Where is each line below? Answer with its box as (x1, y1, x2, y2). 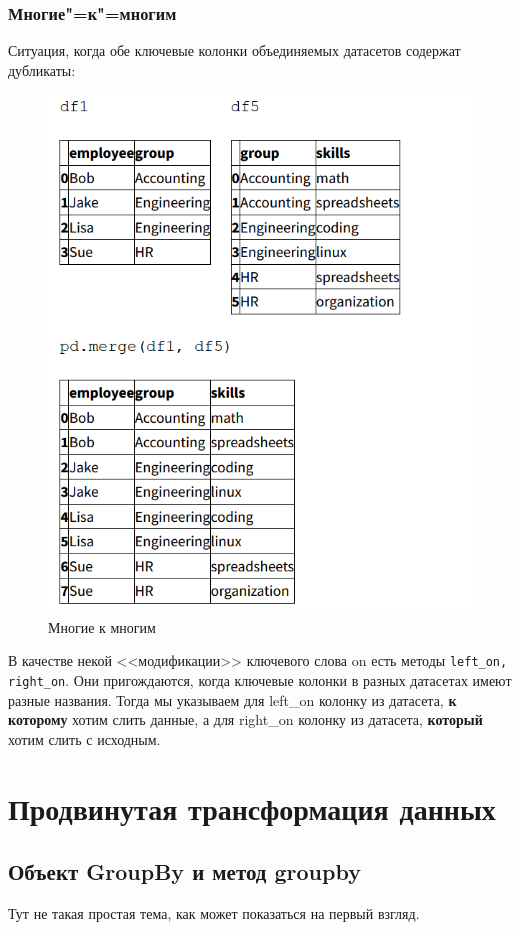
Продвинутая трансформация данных (8, 787, 496, 828)
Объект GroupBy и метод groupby (8, 856, 361, 887)
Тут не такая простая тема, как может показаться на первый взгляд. (8, 902, 420, 923)
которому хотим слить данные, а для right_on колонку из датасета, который (8, 709, 483, 730)
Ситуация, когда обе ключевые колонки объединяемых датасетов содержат (8, 40, 461, 61)
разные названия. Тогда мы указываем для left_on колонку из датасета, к (8, 689, 457, 710)
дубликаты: (8, 59, 76, 80)
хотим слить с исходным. (8, 728, 161, 749)
